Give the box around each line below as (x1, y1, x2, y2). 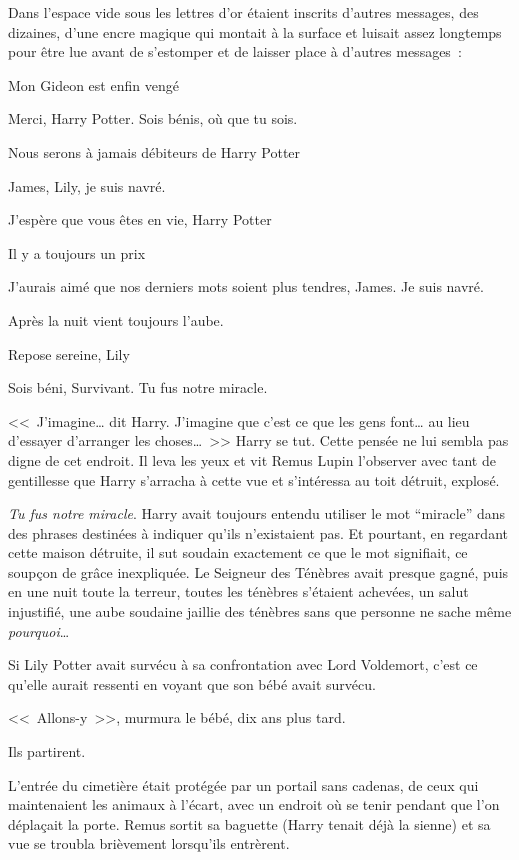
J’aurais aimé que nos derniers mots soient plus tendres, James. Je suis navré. (8, 276, 484, 297)
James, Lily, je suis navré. (8, 175, 166, 196)
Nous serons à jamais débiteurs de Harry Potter (8, 141, 301, 162)
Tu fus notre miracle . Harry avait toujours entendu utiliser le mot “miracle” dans (8, 503, 506, 524)
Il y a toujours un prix (8, 242, 146, 263)
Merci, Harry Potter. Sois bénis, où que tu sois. (8, 108, 298, 129)
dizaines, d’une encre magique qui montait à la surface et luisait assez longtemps (8, 21, 502, 42)
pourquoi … (8, 620, 70, 641)
